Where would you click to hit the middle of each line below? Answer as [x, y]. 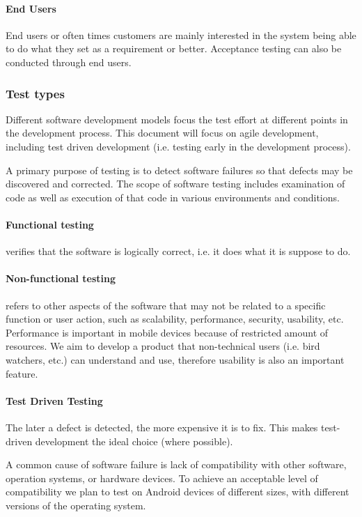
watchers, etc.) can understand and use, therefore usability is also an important [175, 359]
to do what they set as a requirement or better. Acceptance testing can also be [174, 48]
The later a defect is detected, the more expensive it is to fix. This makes [162, 427]
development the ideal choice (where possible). [134, 441]
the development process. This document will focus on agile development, [162, 133]
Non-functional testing [61, 278]
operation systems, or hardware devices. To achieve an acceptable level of [162, 478]
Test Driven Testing [54, 400]
